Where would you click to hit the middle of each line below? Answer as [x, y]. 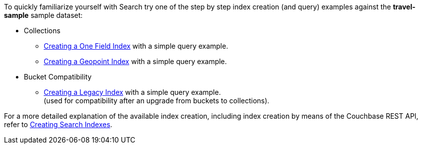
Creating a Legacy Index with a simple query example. [132, 92]
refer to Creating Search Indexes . [58, 124]
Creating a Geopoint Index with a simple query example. [135, 61]
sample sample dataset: [43, 15]
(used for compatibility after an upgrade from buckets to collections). [157, 101]
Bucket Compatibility [58, 77]
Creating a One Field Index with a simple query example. [136, 46]
